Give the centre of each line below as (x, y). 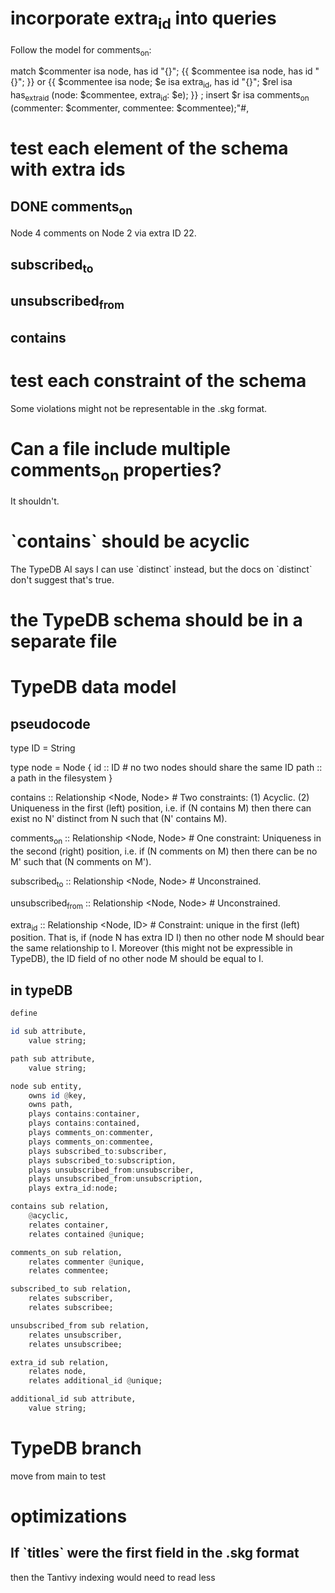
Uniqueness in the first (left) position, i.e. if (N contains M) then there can (161, 808)
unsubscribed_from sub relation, (80, 1325)
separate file (64, 641)
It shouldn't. (35, 501)
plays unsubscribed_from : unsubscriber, (111, 1170)
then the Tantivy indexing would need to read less (113, 1577)
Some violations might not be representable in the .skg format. (139, 408)
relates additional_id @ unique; (95, 1381)
